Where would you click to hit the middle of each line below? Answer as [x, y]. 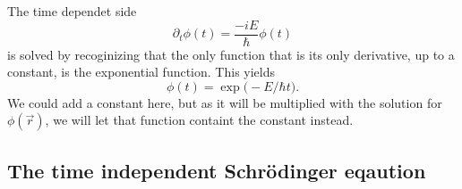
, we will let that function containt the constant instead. [199, 120]
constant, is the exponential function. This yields [141, 72]
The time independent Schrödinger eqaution [217, 170]
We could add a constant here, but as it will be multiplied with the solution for [225, 102]
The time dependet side [72, 11]
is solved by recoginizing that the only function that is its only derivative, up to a [231, 54]
